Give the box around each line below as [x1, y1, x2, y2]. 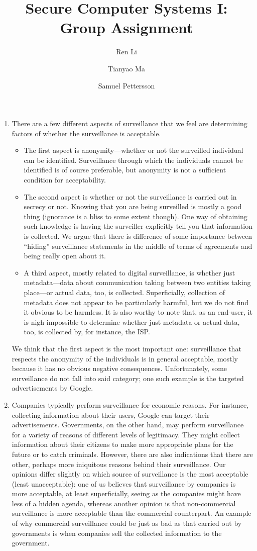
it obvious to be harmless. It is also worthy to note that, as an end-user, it [24, 307, 252, 317]
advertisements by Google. [12, 383, 93, 393]
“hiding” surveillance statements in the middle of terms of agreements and [24, 240, 252, 251]
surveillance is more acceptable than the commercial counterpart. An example [12, 508, 251, 518]
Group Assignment [60, 17, 193, 38]
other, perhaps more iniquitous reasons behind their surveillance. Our [12, 458, 226, 469]
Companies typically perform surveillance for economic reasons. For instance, [12, 399, 249, 410]
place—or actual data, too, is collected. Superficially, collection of [24, 287, 225, 297]
